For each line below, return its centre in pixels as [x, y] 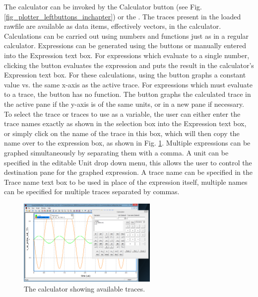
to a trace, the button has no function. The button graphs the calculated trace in [128, 94]
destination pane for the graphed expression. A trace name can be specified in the [128, 172]
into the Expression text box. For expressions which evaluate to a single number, [127, 55]
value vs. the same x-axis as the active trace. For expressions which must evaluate [128, 84]
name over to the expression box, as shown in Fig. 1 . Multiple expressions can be [127, 143]
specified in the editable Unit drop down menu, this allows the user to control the [128, 162]
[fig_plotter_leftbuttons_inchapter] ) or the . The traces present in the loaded [123, 16]
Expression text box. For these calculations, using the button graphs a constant [125, 75]
